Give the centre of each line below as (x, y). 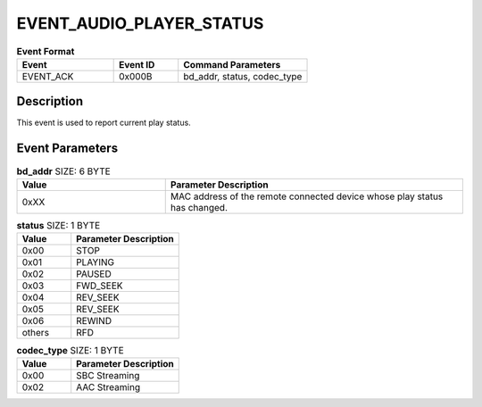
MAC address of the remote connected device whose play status (307, 196)
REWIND (94, 321)
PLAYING (96, 262)
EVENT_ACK (48, 76)
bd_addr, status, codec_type (243, 76)
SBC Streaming (108, 376)
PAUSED (94, 274)
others (35, 333)
